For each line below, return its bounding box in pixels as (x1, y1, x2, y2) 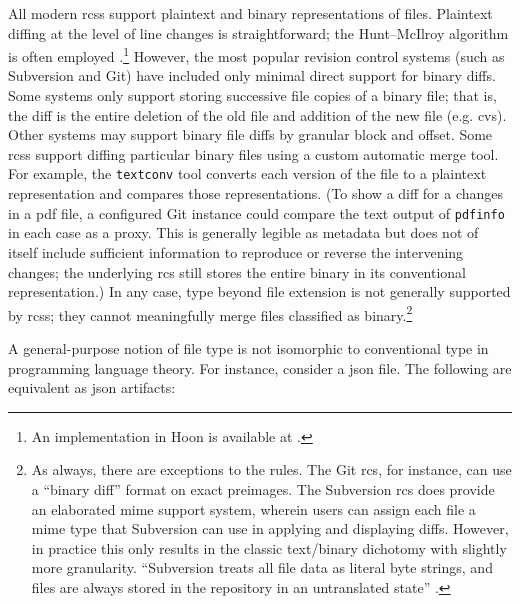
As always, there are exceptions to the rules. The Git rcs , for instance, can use (31, 459, 512, 480)
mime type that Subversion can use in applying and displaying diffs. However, (31, 518, 509, 539)
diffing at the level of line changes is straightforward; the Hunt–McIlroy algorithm (8, 22, 509, 43)
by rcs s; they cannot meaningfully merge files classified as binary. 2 (8, 301, 413, 325)
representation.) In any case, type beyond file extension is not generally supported (8, 281, 511, 302)
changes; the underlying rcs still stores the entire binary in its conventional (8, 261, 467, 282)
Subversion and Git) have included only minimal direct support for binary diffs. (8, 65, 496, 86)
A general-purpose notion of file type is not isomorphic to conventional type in (8, 337, 489, 358)
